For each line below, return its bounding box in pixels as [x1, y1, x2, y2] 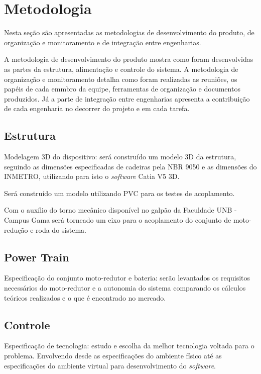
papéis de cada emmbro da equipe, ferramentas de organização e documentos [4, 83, 240, 94]
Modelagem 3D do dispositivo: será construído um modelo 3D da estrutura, [4, 151, 236, 162]
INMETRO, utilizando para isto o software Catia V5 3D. [4, 171, 180, 181]
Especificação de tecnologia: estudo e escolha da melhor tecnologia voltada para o [4, 340, 254, 351]
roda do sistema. [36, 224, 86, 235]
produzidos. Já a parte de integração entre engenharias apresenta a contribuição [4, 93, 250, 104]
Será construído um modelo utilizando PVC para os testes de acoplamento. [4, 188, 235, 198]
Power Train [4, 249, 69, 264]
